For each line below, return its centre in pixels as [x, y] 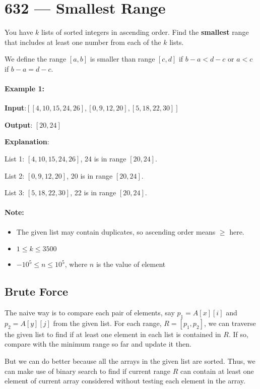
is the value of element [131, 264]
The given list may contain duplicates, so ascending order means [116, 231]
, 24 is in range [103, 159]
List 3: [15, 192]
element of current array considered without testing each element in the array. [125, 381]
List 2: [15, 175]
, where [76, 264]
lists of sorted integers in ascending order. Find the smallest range [145, 32]
